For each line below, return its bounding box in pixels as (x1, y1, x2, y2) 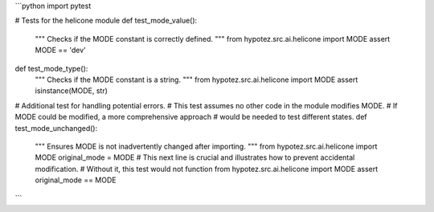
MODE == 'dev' (35, 45, 86, 55)
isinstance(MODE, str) (35, 86, 108, 96)
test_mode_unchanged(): (14, 123, 98, 132)
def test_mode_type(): (14, 63, 88, 73)
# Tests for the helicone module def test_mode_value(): (14, 16, 198, 26)
